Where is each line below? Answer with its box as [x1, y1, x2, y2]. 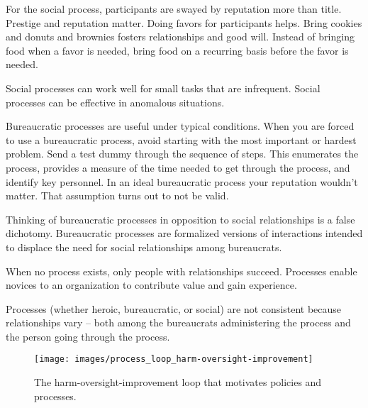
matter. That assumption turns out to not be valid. [6, 188, 229, 203]
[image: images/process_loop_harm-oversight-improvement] [34, 354, 313, 365]
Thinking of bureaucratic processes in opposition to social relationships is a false [6, 211, 355, 226]
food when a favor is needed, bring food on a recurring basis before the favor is [6, 43, 349, 57]
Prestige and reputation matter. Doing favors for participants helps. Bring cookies [6, 15, 362, 30]
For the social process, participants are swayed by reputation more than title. [6, 1, 342, 16]
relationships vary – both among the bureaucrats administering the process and [6, 315, 351, 330]
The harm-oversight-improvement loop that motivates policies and [34, 375, 322, 390]
